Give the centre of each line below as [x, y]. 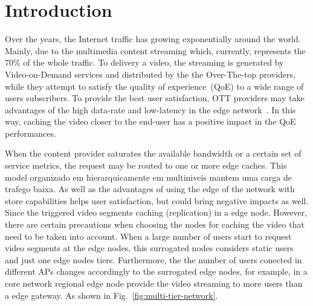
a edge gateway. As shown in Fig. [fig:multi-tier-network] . [111, 295]
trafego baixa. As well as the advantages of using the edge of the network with [150, 189]
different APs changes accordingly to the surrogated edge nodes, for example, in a [156, 271]
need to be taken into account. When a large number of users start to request [148, 236]
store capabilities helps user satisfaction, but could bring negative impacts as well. [157, 200]
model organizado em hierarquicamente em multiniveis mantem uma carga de [149, 177]
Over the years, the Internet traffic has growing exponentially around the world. [153, 39]
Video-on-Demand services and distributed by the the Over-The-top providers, [150, 74]
